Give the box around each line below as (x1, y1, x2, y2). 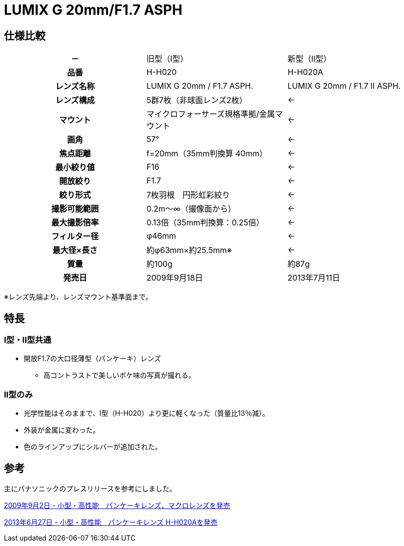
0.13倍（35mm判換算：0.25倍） (146, 218, 264, 228)
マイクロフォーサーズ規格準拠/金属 (146, 109, 275, 119)
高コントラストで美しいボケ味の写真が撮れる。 (43, 371, 195, 380)
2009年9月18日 (146, 273, 203, 283)
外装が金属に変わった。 (24, 426, 100, 435)
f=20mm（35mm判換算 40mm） (146, 148, 267, 159)
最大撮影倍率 (51, 218, 99, 228)
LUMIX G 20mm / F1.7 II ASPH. (287, 81, 401, 91)
